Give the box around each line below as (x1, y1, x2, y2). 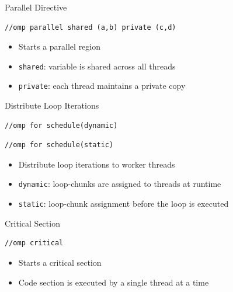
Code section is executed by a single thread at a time (18, 276, 209, 288)
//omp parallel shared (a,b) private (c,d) (5, 23, 176, 32)
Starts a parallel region (18, 40, 101, 53)
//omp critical (5, 239, 64, 248)
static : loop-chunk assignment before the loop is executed (18, 197, 229, 210)
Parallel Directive (5, 1, 67, 13)
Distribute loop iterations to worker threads (18, 158, 175, 170)
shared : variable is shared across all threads (18, 60, 176, 72)
